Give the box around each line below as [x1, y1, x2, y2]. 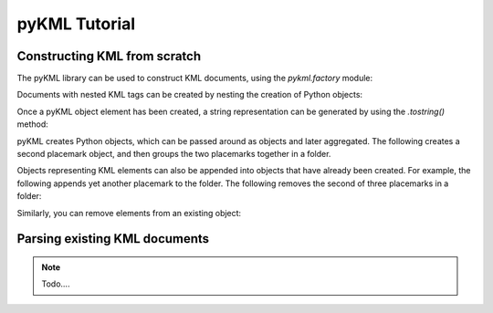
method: [16, 119, 49, 130]
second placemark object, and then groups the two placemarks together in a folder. [16, 149, 331, 160]
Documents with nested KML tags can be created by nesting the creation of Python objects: [16, 89, 363, 100]
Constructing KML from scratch [16, 48, 202, 64]
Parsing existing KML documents [16, 231, 210, 246]
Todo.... [41, 278, 70, 289]
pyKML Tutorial [16, 14, 136, 34]
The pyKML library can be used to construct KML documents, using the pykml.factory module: [16, 73, 373, 84]
